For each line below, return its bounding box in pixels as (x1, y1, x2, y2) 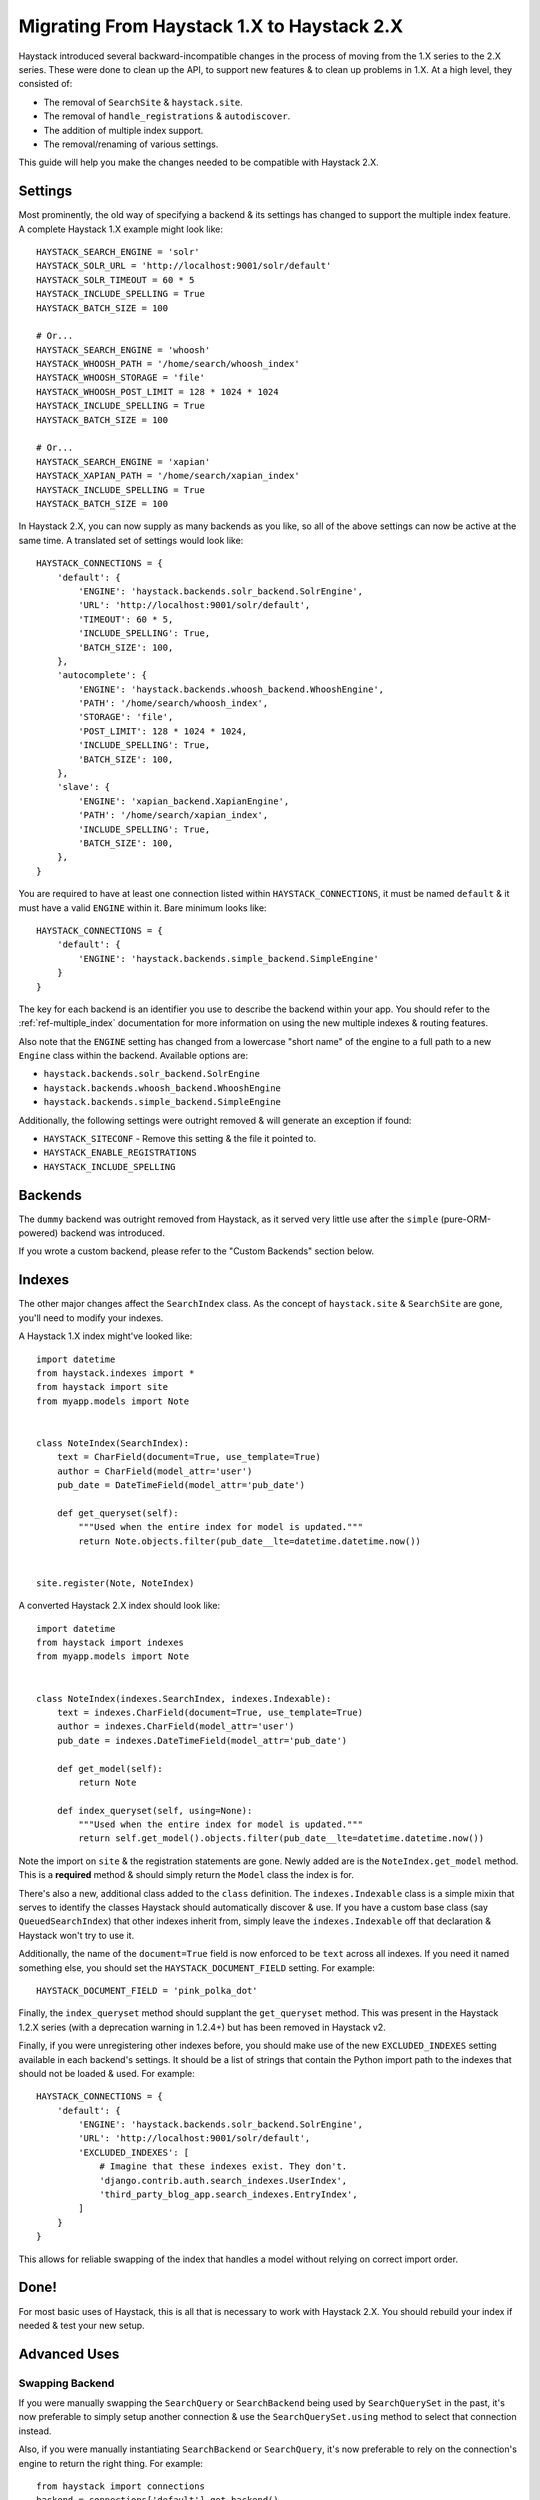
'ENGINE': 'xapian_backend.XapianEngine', (78, 795, 290, 807)
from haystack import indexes (36, 1636, 185, 1648)
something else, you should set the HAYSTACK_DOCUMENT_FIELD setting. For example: (18, 1961, 375, 1974)
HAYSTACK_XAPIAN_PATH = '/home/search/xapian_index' (36, 470, 300, 482)
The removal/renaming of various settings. (43, 138, 219, 150)
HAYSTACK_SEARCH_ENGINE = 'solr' (36, 246, 200, 257)
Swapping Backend (18, 2376, 115, 2390)
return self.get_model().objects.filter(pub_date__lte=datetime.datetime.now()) (78, 1833, 485, 1844)
